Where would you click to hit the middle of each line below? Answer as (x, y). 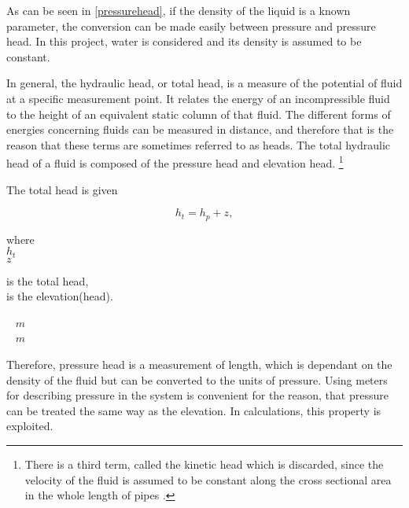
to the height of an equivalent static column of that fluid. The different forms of (199, 114)
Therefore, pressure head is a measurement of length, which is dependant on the (199, 364)
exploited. (30, 426)
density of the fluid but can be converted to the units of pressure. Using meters (197, 379)
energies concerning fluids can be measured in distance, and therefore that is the (200, 129)
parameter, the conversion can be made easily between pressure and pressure (191, 26)
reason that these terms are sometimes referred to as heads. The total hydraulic (199, 144)
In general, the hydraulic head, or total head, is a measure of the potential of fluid (204, 83)
